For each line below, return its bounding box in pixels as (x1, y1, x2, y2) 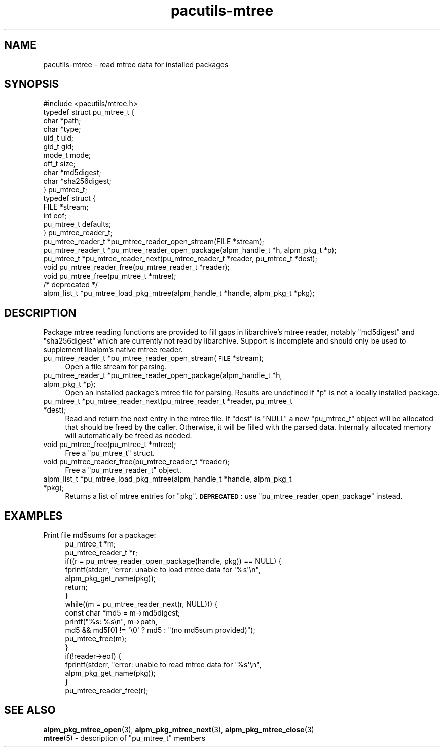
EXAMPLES (4, 509, 63, 522)
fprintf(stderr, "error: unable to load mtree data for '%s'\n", (65, 565, 261, 574)
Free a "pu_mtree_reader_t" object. (65, 466, 181, 475)
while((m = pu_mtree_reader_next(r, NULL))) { (65, 600, 218, 609)
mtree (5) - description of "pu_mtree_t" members (43, 733, 206, 742)
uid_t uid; (43, 133, 73, 143)
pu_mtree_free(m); (65, 634, 127, 643)
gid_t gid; (43, 142, 74, 151)
